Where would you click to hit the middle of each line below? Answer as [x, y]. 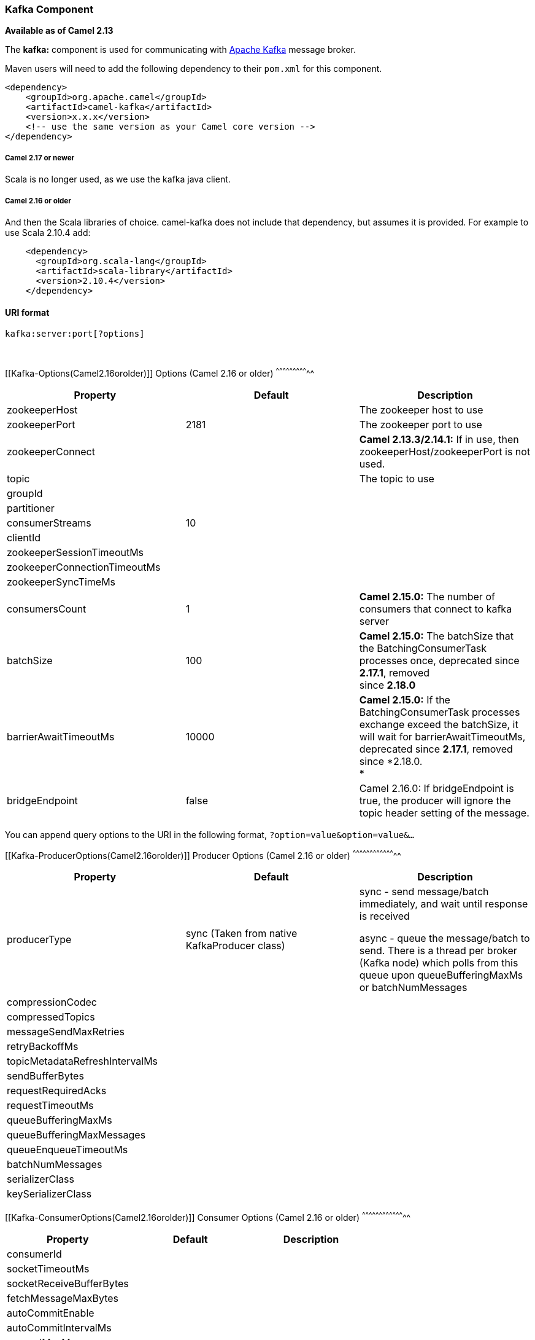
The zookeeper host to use [421, 409]
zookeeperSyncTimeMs [61, 582]
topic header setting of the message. [444, 813]
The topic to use [397, 478]
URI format [27, 312]
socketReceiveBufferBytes [68, 1284]
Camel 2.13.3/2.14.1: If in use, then [439, 439]
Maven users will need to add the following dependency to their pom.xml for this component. [194, 69]
